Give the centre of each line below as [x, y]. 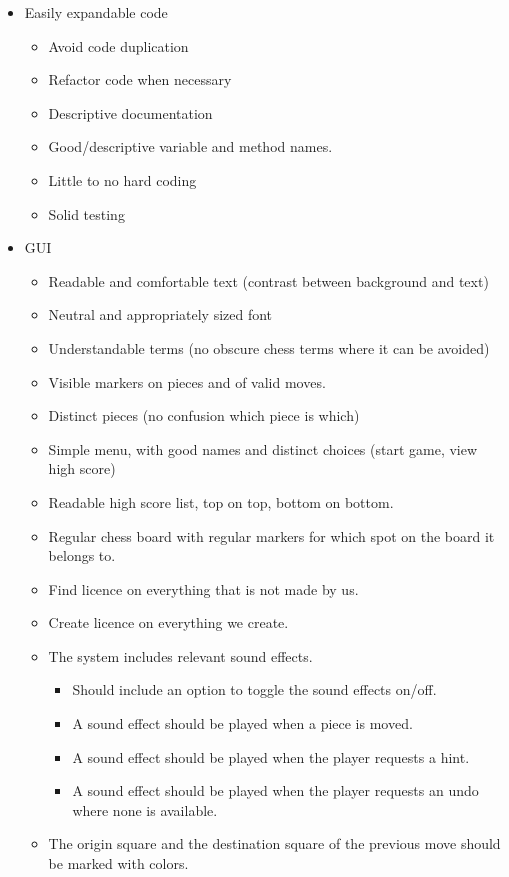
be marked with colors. [118, 863]
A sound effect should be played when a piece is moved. [242, 723]
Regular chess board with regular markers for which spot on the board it [271, 535]
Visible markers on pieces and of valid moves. [187, 381]
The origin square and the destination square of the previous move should [274, 843]
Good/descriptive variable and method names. [190, 146]
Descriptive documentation [130, 112]
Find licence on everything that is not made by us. [203, 588]
